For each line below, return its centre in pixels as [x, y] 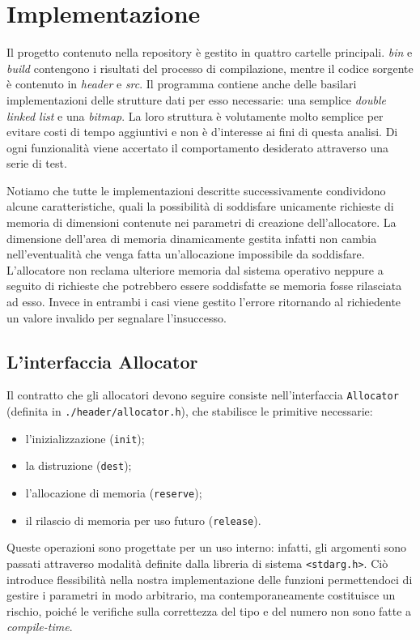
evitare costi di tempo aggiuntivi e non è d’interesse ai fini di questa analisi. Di [202, 132]
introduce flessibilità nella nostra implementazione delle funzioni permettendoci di [210, 579]
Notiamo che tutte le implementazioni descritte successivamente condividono [196, 190]
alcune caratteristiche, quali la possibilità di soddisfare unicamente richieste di [200, 206]
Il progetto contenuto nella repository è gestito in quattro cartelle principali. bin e [210, 52]
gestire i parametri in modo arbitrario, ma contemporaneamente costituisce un [201, 595]
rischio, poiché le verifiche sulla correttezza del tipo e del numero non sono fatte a [209, 610]
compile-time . [40, 627]
